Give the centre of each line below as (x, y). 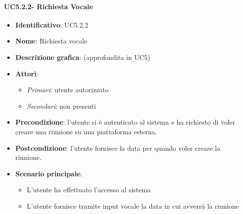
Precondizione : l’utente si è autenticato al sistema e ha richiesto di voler (125, 122)
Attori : (27, 73)
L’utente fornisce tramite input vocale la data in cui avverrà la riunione (133, 206)
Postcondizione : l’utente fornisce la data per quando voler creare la (118, 148)
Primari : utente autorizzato (68, 90)
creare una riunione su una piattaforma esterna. (86, 131)
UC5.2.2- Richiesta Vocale (48, 6)
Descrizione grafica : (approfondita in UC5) (83, 57)
